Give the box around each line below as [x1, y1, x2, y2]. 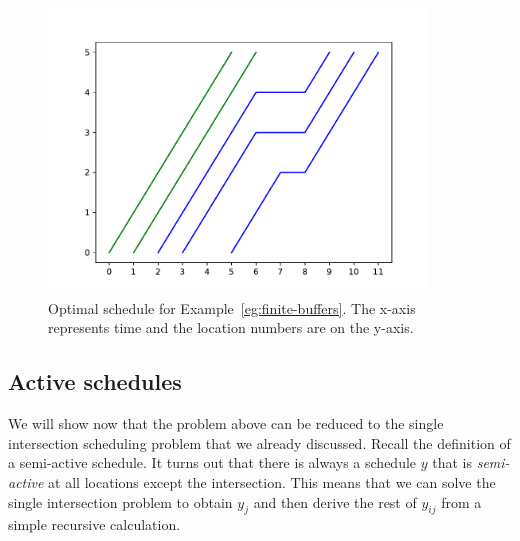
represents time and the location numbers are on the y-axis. [48, 317, 414, 338]
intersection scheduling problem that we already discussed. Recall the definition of [8, 432, 511, 453]
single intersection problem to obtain [8, 491, 233, 512]
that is [432, 452, 472, 473]
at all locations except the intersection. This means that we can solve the [48, 471, 496, 492]
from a [441, 491, 482, 512]
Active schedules [8, 366, 182, 397]
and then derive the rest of [253, 491, 417, 512]
